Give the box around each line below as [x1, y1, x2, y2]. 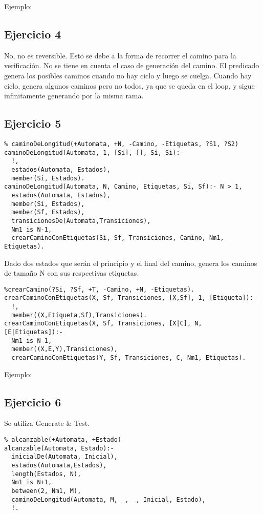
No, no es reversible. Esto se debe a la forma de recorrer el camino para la [4, 50, 236, 60]
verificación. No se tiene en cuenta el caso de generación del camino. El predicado [4, 60, 259, 71]
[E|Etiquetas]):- [4, 328, 63, 336]
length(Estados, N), [11, 470, 81, 478]
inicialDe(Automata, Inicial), [11, 453, 118, 461]
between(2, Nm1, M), [11, 487, 81, 495]
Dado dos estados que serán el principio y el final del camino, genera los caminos [4, 257, 257, 268]
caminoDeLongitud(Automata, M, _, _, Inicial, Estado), [11, 496, 206, 503]
